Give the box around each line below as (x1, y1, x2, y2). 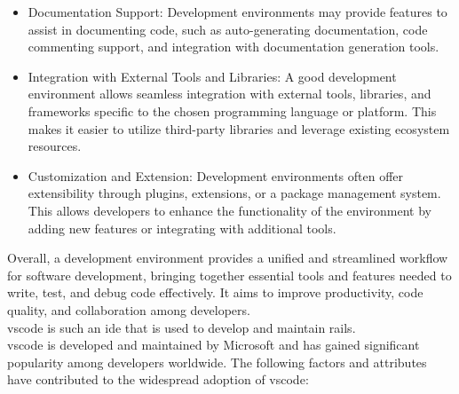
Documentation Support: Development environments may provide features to (28, 3, 447, 20)
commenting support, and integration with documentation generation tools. (28, 37, 439, 56)
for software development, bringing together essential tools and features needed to (7, 265, 452, 284)
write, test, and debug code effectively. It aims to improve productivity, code (7, 283, 423, 302)
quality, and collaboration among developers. (7, 300, 250, 319)
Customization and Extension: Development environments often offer (28, 166, 404, 185)
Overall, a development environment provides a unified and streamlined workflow (7, 248, 448, 267)
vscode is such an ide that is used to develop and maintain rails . (7, 318, 356, 336)
